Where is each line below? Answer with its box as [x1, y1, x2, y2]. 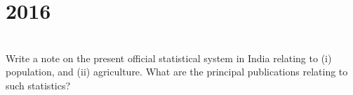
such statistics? [6, 78, 71, 92]
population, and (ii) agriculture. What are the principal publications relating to [6, 64, 348, 79]
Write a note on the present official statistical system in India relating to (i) [6, 50, 332, 65]
